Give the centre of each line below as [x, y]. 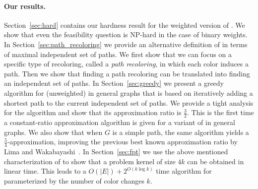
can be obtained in [216, 161]
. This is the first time [221, 112]
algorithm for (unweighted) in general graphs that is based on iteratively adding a [129, 93]
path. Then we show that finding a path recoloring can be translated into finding [127, 73]
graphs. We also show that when [53, 132]
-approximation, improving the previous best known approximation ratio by [122, 142]
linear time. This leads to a [45, 171]
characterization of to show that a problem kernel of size [90, 161]
